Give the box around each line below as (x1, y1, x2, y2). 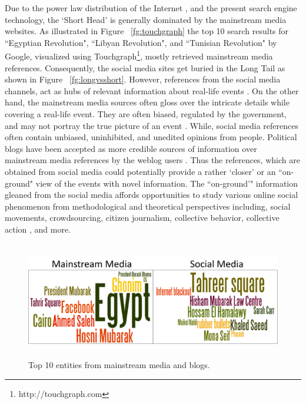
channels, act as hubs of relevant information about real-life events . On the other (5, 84, 299, 97)
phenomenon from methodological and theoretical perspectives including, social (5, 200, 291, 212)
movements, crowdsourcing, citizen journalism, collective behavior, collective (5, 211, 280, 224)
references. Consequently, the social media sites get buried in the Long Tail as (5, 61, 285, 74)
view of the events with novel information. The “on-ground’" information (35, 177, 298, 189)
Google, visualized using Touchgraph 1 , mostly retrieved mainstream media (5, 48, 273, 62)
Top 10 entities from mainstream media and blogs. (28, 359, 210, 371)
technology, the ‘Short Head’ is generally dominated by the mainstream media (5, 13, 287, 25)
